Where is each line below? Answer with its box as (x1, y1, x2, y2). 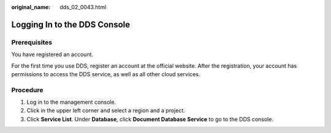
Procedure (11, 85, 44, 94)
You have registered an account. (11, 51, 94, 58)
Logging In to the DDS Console (11, 19, 131, 30)
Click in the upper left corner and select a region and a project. (26, 107, 185, 114)
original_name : (11, 4, 51, 10)
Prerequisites (11, 38, 52, 46)
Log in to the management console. (26, 98, 116, 106)
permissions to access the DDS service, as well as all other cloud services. (11, 70, 200, 77)
